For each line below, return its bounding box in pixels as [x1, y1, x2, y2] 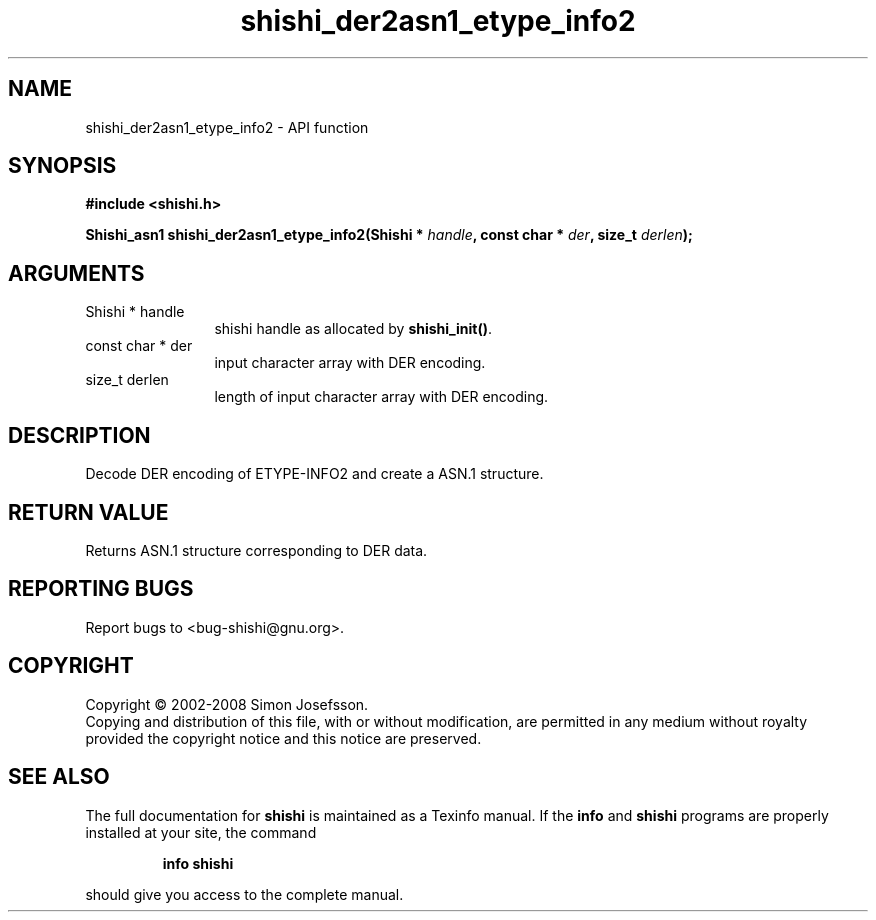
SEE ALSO [8, 764, 110, 790]
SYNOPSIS [8, 153, 117, 179]
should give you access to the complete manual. [85, 885, 404, 903]
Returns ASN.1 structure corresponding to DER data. [85, 541, 428, 559]
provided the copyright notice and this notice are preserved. [85, 729, 482, 747]
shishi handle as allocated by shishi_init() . [214, 320, 492, 338]
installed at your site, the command [85, 823, 317, 841]
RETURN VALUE [8, 499, 169, 525]
